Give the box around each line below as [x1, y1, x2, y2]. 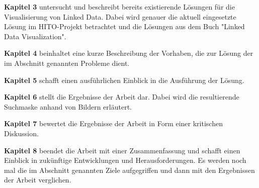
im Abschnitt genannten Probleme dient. [4, 57, 130, 68]
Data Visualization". [4, 31, 66, 41]
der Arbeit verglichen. [4, 174, 71, 185]
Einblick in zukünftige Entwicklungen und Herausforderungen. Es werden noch [4, 155, 246, 165]
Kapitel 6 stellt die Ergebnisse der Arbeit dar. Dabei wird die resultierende [4, 91, 239, 102]
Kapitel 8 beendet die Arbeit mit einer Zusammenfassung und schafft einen [4, 145, 240, 155]
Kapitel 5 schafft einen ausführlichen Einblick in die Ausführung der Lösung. [4, 74, 244, 85]
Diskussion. [4, 128, 39, 138]
